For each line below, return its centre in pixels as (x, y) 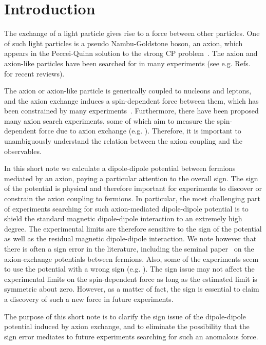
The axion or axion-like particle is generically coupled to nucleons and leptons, (128, 91)
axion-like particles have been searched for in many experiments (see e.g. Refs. (127, 63)
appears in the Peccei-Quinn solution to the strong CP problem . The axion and (131, 53)
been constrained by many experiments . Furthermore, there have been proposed (131, 111)
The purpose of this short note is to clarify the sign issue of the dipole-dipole (125, 316)
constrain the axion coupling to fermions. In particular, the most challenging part (132, 198)
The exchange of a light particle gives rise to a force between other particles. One (132, 33)
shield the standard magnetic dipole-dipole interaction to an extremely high (123, 218)
